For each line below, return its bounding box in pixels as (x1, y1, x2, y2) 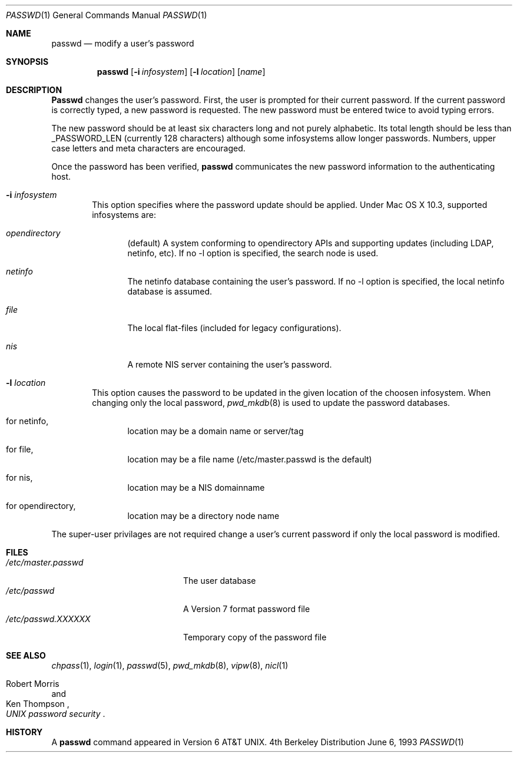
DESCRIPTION (6, 85, 62, 95)
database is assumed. (127, 286, 213, 296)
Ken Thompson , (6, 699, 69, 709)
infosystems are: (92, 210, 156, 220)
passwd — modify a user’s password (51, 38, 194, 48)
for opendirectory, (6, 501, 76, 511)
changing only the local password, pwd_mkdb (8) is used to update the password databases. (92, 398, 450, 408)
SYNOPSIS (6, 57, 49, 67)
